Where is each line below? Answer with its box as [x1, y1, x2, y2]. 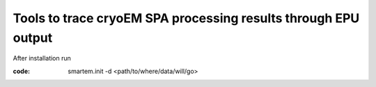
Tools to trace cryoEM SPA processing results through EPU [13, 10, 360, 26]
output [13, 30, 53, 45]
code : [13, 67, 31, 75]
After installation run [13, 54, 71, 63]
